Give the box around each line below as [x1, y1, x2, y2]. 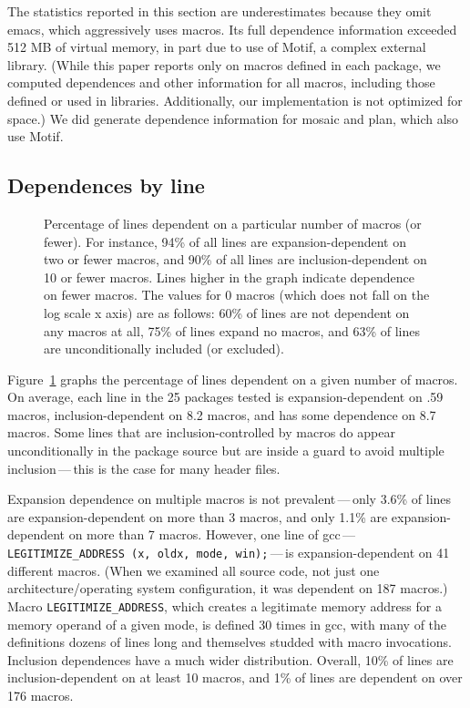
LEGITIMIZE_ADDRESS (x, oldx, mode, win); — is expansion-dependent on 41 [7, 543, 450, 562]
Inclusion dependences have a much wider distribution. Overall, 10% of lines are [7, 650, 454, 669]
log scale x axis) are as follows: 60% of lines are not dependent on [44, 303, 410, 322]
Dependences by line [7, 171, 205, 200]
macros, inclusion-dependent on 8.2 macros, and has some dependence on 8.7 [7, 405, 436, 424]
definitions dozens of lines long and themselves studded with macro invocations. [7, 632, 452, 652]
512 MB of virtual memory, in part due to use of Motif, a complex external [7, 37, 426, 56]
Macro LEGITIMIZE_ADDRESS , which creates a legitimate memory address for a [7, 596, 442, 615]
